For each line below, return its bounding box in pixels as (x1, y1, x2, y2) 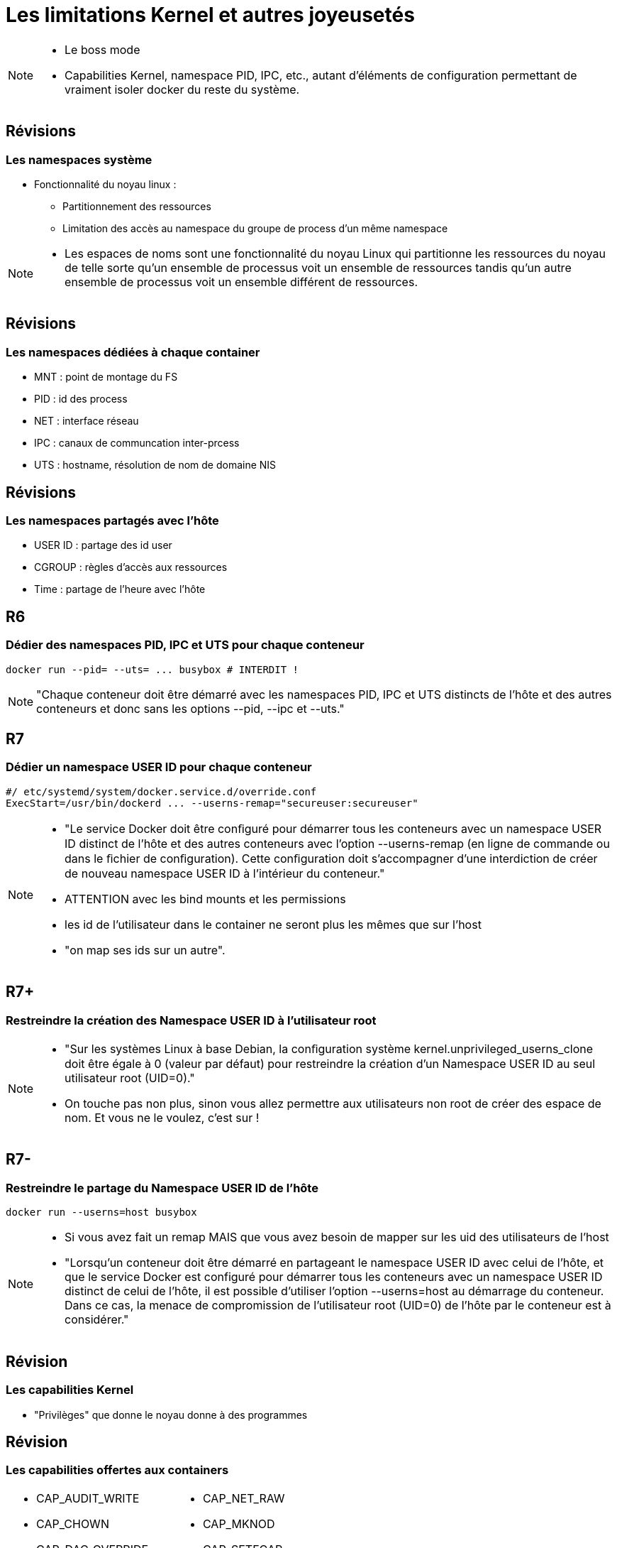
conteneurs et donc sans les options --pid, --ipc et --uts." (36, 701, 345, 716)
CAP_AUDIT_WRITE (36, 1490, 140, 1505)
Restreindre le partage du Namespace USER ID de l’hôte (6, 1180, 318, 1195)
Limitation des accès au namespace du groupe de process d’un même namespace (62, 222, 448, 234)
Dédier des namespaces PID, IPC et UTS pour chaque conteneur (6, 638, 365, 653)
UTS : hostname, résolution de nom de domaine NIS (34, 459, 277, 472)
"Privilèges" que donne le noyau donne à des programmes (34, 1408, 308, 1421)
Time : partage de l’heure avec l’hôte (34, 583, 206, 596)
